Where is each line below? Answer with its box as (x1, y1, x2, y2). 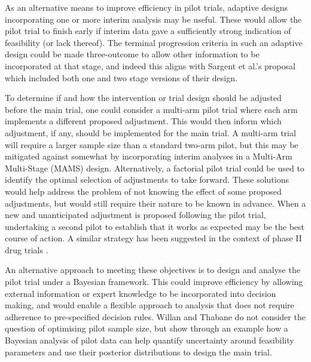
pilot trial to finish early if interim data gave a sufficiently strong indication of (5, 24, 291, 37)
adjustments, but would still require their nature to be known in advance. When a (5, 197, 306, 209)
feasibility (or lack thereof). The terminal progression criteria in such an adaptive (5, 36, 303, 48)
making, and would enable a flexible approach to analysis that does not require (5, 299, 294, 311)
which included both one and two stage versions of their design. (5, 71, 237, 84)
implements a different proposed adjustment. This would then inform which (5, 115, 282, 127)
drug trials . (5, 243, 48, 256)
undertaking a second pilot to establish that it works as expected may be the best (5, 220, 305, 232)
